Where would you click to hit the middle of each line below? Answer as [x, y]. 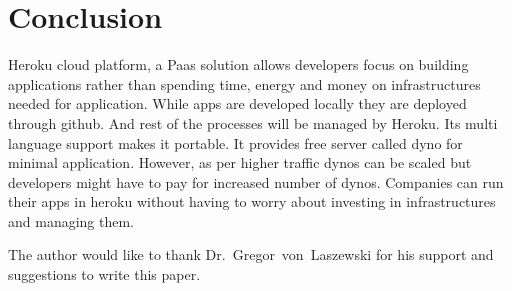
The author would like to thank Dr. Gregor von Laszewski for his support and [251, 254]
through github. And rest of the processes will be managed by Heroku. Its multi [253, 122]
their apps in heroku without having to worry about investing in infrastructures [252, 201]
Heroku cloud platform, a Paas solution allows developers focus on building [238, 64]
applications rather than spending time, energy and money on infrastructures [244, 83]
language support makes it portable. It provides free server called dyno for [235, 142]
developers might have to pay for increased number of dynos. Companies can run [256, 181]
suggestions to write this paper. [104, 274]
